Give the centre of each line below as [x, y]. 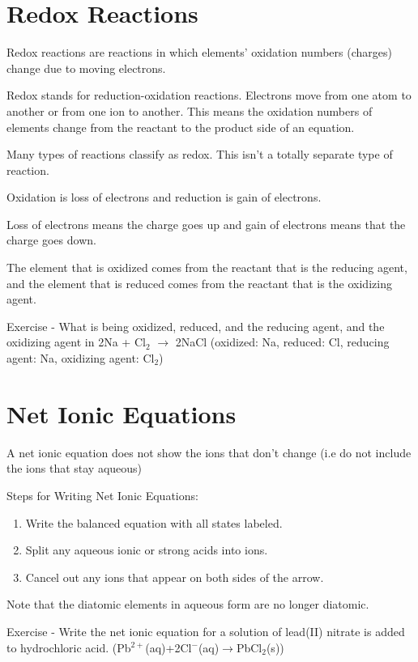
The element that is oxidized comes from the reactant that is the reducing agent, [207, 267]
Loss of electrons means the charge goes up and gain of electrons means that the [206, 224]
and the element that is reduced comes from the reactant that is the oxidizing [199, 283]
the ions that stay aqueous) [75, 468]
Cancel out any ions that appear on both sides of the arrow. [175, 577]
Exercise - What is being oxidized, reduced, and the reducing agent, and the [196, 326]
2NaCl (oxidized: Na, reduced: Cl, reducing [282, 342]
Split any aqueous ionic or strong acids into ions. [147, 550]
